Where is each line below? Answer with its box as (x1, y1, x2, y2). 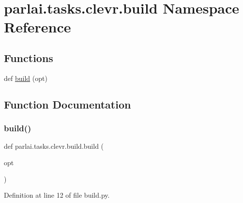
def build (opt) (4, 73, 47, 83)
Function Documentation (4, 96, 131, 111)
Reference (4, 17, 71, 37)
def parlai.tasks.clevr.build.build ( (4, 141, 104, 151)
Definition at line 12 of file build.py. (4, 190, 110, 200)
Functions (4, 50, 53, 65)
